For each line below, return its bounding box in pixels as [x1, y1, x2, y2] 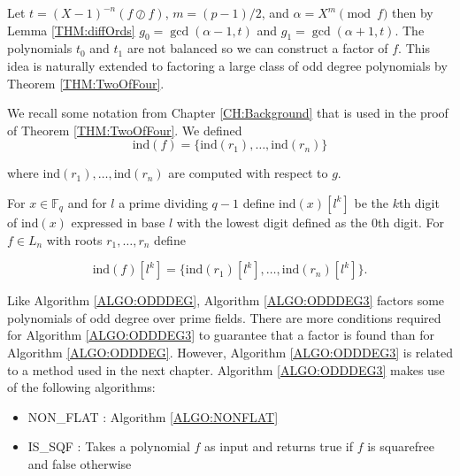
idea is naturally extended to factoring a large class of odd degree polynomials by [7, 56, 448, 74]
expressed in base [71, 212, 165, 231]
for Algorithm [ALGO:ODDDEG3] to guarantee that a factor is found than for [7, 326, 434, 344]
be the [354, 193, 388, 211]
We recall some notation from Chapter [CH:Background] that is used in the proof [7, 104, 448, 122]
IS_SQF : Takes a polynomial [27, 437, 190, 456]
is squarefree [367, 437, 434, 456]
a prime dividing [119, 193, 208, 211]
